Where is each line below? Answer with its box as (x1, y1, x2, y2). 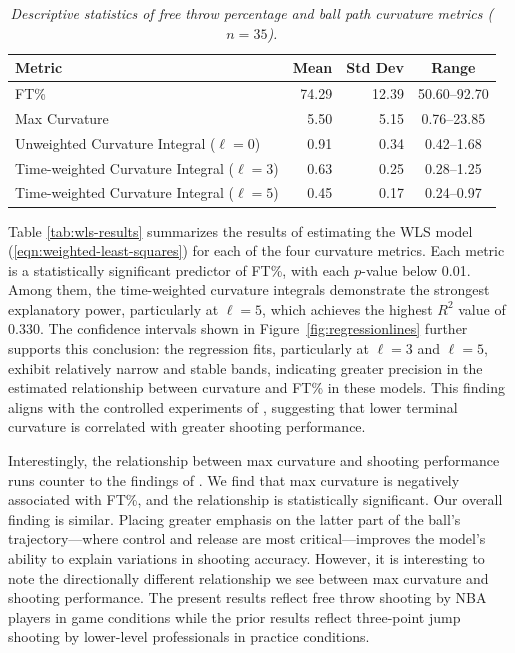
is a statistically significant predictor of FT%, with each (8, 259, 350, 280)
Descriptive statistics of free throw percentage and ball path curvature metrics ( (10, 3, 494, 23)
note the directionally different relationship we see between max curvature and (8, 567, 489, 588)
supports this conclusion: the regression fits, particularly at (8, 338, 369, 359)
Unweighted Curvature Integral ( (15, 132, 216, 153)
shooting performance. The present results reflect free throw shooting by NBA (8, 587, 487, 608)
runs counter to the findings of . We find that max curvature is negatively (8, 469, 460, 490)
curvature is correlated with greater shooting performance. (8, 416, 366, 437)
